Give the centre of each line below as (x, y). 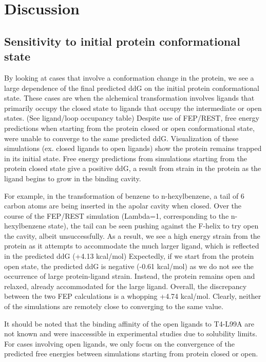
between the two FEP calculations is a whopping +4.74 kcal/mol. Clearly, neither (133, 296)
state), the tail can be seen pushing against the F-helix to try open (153, 226)
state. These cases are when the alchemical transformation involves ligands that (129, 98)
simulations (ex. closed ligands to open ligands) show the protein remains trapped (133, 148)
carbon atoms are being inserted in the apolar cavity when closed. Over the (123, 206)
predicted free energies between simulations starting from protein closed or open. (131, 354)
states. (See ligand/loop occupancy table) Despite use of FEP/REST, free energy (132, 118)
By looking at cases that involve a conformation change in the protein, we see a (129, 77)
